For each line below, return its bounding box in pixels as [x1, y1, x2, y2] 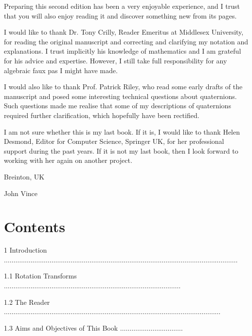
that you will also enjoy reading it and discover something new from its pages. [4, 10, 237, 20]
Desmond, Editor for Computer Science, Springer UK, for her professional [4, 136, 224, 146]
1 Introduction [4, 245, 47, 255]
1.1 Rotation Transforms [4, 271, 77, 281]
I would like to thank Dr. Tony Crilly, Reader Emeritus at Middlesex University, [4, 27, 244, 37]
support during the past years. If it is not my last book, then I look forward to [4, 145, 238, 156]
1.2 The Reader [4, 296, 50, 307]
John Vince [4, 188, 38, 198]
